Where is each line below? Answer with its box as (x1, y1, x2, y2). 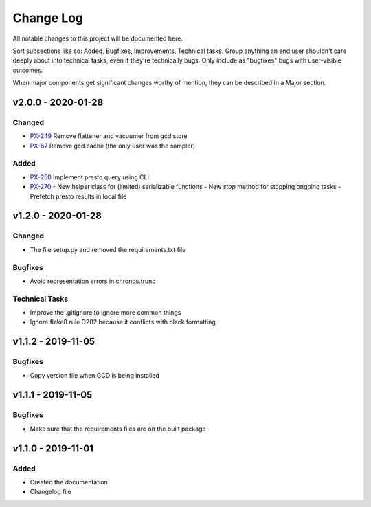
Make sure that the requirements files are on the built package (30, 425, 206, 433)
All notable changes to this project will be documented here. (12, 34, 183, 43)
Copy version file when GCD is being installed (30, 371, 159, 379)
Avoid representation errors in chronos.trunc (30, 277, 156, 285)
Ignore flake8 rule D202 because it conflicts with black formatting (30, 318, 216, 326)
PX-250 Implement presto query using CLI (30, 172, 149, 181)
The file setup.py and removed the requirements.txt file (30, 245, 186, 253)
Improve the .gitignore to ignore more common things (30, 308, 181, 317)
